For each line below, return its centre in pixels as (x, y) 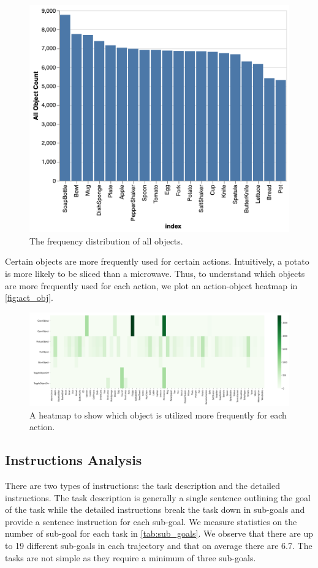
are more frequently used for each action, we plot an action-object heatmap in (151, 285)
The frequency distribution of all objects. (106, 240)
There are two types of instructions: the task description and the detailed (142, 485)
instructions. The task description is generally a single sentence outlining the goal (158, 497)
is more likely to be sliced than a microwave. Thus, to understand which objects (155, 273)
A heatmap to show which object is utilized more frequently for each (158, 415)
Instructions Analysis (74, 460)
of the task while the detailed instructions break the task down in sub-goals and (155, 509)
